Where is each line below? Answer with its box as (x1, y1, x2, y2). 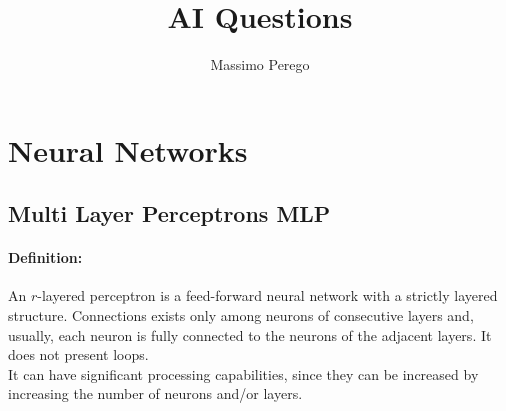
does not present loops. (8, 344, 149, 365)
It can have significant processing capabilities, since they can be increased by (8, 363, 479, 384)
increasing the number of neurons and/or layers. (8, 383, 303, 404)
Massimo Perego (210, 54, 310, 75)
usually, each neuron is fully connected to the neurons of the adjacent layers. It (8, 324, 492, 345)
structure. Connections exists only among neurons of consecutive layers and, (8, 305, 474, 326)
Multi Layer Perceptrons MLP (8, 198, 331, 229)
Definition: (8, 247, 83, 268)
